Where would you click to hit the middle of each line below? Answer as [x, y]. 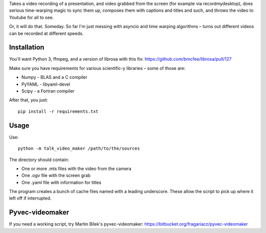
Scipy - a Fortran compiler [48, 91]
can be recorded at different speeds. [46, 33]
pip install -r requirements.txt [58, 111]
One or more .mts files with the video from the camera [76, 168]
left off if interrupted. [30, 198]
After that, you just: [29, 100]
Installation [27, 48]
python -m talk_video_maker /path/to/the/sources [79, 149]
